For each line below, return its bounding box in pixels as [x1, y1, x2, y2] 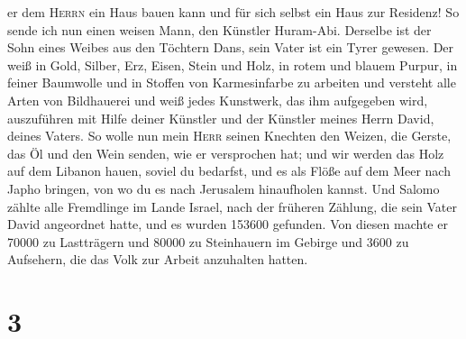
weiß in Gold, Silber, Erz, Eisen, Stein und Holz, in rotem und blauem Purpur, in [7, 55, 458, 74]
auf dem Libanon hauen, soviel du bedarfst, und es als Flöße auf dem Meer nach [7, 161, 451, 180]
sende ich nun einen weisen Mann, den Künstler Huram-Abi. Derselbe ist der [7, 20, 432, 39]
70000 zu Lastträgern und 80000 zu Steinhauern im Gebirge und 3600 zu [7, 232, 409, 251]
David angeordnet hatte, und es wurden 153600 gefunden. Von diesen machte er [7, 215, 448, 234]
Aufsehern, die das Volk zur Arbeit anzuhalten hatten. [7, 250, 308, 269]
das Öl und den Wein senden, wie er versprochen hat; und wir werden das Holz [7, 143, 444, 162]
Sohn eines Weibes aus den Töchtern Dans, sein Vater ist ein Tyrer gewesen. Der [7, 38, 454, 57]
